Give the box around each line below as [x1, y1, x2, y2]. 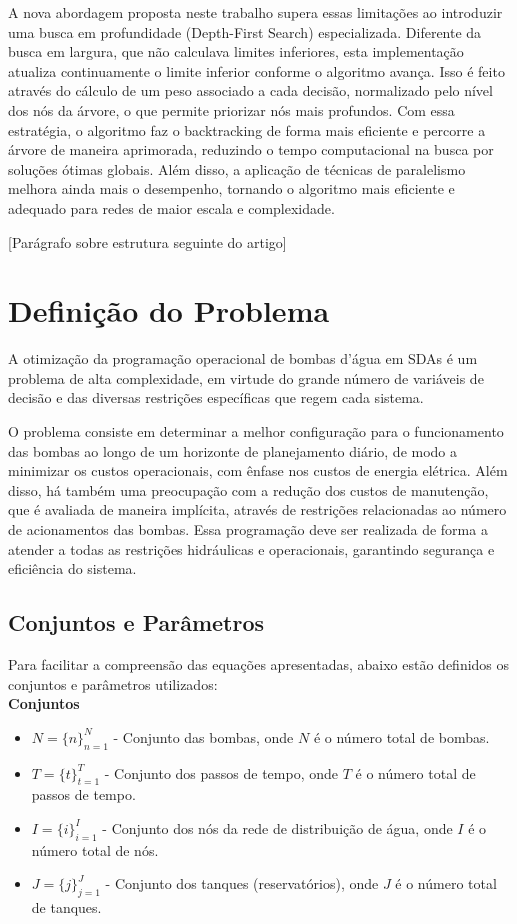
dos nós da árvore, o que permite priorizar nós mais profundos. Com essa [8, 99, 455, 120]
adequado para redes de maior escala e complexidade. [8, 197, 335, 218]
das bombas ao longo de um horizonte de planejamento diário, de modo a [8, 440, 458, 461]
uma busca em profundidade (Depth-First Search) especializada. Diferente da [8, 21, 482, 42]
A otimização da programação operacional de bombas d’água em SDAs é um [8, 348, 478, 369]
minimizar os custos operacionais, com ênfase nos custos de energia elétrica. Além [8, 460, 508, 481]
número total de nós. [31, 839, 159, 860]
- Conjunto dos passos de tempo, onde [104, 762, 338, 783]
